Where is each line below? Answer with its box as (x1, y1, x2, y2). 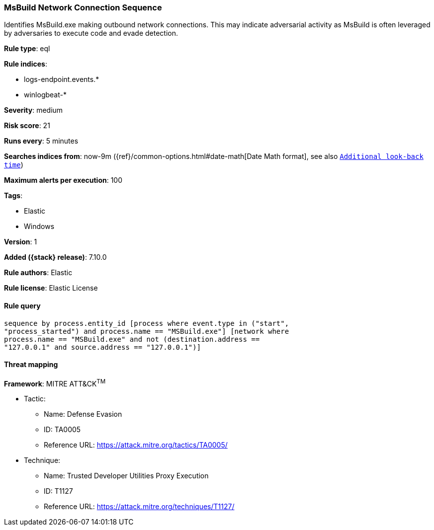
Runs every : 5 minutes (4, 137, 79, 146)
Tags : (4, 191, 23, 200)
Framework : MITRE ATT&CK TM (4, 378, 106, 388)
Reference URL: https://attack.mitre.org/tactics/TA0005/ (44, 441, 228, 450)
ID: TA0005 (44, 425, 81, 434)
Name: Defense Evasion (44, 410, 122, 419)
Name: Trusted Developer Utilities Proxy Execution (44, 471, 209, 480)
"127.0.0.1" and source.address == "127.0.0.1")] (4, 343, 201, 351)
